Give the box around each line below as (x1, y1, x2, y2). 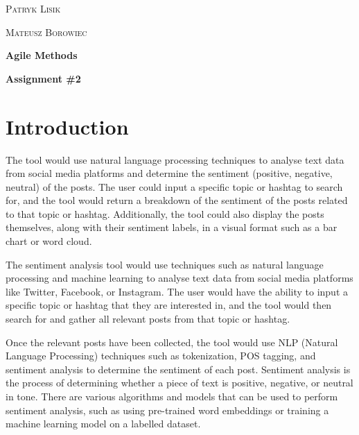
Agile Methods (6, 48, 78, 62)
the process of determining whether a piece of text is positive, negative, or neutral (6, 375, 353, 390)
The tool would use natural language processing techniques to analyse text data (6, 152, 344, 167)
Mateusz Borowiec (6, 24, 87, 39)
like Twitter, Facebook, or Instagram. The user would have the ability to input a (6, 284, 349, 298)
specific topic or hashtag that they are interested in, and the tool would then (6, 298, 332, 312)
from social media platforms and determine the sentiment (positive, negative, (6, 166, 333, 180)
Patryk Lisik (6, 1, 61, 15)
